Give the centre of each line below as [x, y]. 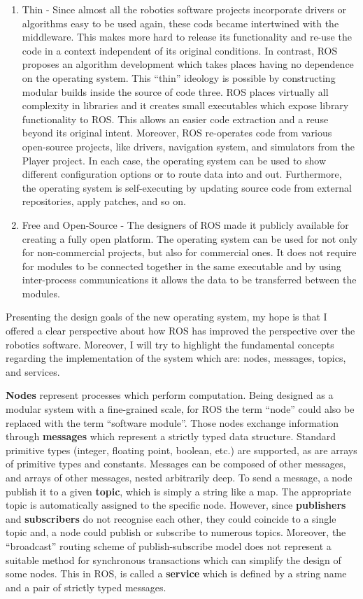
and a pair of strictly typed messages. [86, 587]
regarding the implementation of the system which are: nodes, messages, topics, [176, 358]
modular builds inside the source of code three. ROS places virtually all [175, 91]
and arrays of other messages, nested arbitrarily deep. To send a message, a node [179, 477]
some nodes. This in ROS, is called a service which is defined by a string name [176, 573]
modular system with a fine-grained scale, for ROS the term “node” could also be [180, 409]
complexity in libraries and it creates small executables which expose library [185, 105]
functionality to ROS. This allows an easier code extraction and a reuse [175, 119]
